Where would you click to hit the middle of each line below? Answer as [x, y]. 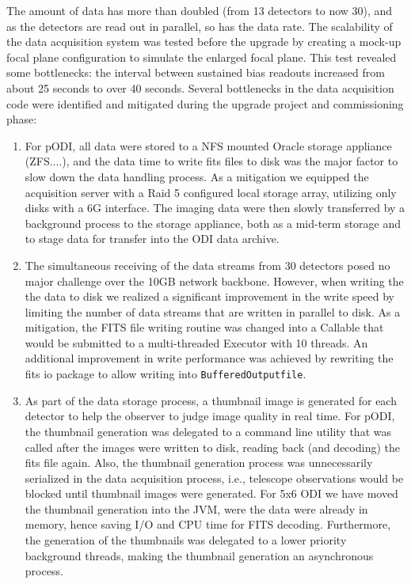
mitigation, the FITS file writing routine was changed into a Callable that [204, 327]
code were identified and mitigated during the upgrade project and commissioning [205, 103]
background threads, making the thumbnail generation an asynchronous [199, 555]
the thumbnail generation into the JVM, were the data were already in [196, 508]
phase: [22, 119]
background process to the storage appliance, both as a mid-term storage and [213, 223]
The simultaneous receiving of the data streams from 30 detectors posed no [207, 265]
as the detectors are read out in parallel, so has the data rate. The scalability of [200, 26]
